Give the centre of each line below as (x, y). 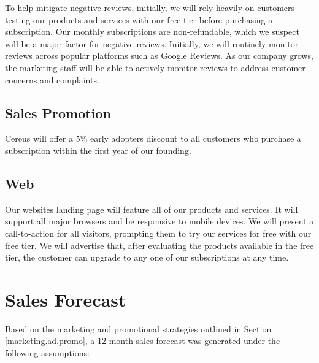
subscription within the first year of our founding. (98, 150)
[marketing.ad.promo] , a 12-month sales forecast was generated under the (143, 341)
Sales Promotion (58, 113)
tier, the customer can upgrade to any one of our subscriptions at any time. (147, 257)
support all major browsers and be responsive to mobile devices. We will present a (159, 221)
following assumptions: (47, 353)
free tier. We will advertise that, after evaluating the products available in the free (159, 245)
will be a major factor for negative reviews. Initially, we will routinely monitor (152, 43)
